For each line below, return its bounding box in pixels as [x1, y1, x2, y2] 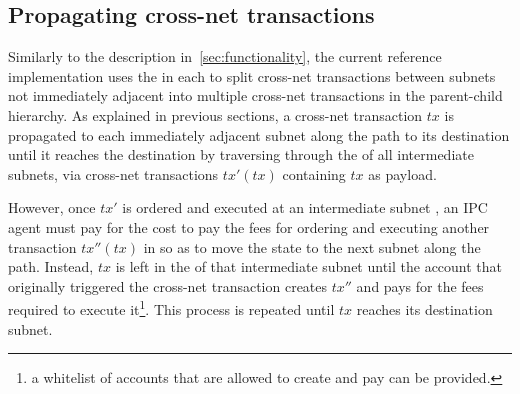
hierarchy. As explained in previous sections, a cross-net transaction [8, 104, 423, 125]
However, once [8, 197, 96, 218]
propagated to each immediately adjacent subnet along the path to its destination [8, 124, 510, 145]
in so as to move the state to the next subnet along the [143, 236, 481, 257]
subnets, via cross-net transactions [8, 163, 219, 184]
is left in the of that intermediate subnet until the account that [115, 256, 503, 277]
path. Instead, [8, 256, 94, 277]
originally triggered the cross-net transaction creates [8, 275, 328, 296]
